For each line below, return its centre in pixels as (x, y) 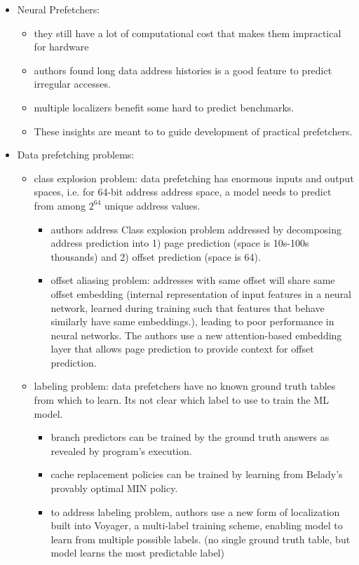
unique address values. (153, 205)
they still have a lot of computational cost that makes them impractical (188, 33)
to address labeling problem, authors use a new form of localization (195, 511)
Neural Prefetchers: (59, 9)
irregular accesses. (72, 84)
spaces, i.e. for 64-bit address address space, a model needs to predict (183, 192)
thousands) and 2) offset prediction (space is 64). (156, 256)
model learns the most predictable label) (137, 553)
